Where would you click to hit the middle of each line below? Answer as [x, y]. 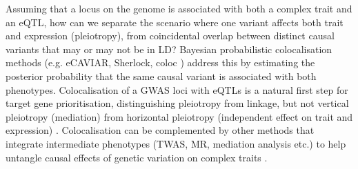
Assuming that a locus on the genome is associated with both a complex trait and [179, 8]
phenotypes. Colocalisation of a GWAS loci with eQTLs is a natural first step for [177, 89]
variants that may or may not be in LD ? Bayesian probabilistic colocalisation [169, 49]
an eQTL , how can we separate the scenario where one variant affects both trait [175, 22]
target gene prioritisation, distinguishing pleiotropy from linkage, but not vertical [177, 103]
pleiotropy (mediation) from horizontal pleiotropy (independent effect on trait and [179, 116]
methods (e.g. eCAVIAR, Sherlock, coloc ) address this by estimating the [160, 62]
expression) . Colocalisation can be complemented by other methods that [160, 130]
